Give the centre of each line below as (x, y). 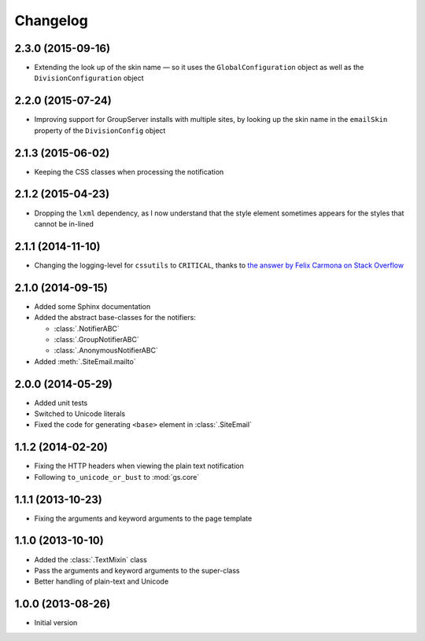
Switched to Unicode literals (80, 414)
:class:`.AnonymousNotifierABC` (106, 351)
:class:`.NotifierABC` (87, 328)
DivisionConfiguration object (89, 78)
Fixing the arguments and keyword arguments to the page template (143, 518)
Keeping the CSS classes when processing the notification (129, 171)
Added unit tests (61, 403)
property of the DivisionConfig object (100, 131)
